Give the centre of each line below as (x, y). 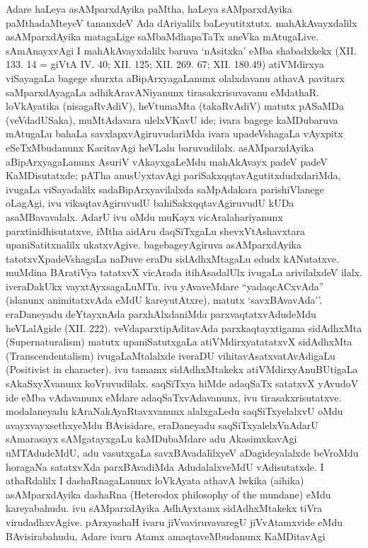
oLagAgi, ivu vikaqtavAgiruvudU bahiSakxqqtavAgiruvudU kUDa (150, 203)
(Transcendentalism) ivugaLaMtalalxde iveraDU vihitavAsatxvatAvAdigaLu (171, 355)
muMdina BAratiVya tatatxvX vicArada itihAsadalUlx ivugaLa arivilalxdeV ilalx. (184, 272)
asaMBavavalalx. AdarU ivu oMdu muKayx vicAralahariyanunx (144, 216)
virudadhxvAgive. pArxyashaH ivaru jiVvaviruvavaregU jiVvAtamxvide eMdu (174, 521)
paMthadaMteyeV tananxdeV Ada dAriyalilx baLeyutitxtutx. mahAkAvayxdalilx (182, 22)
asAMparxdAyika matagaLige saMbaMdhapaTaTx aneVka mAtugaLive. (162, 36)
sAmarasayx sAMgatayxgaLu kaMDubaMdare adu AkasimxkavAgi (151, 439)
